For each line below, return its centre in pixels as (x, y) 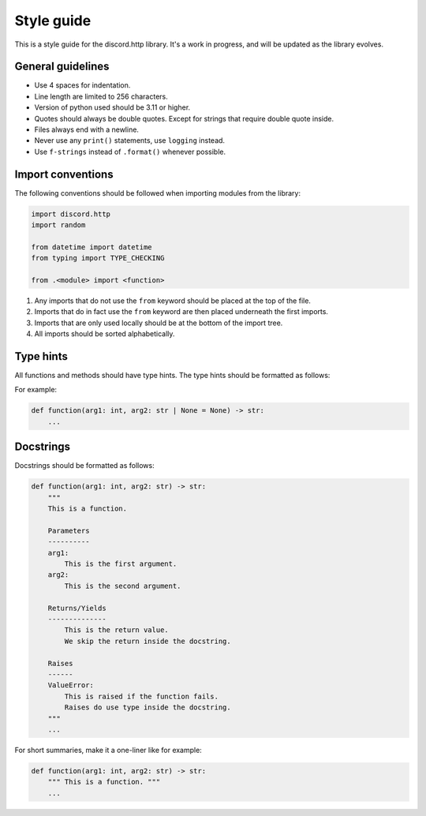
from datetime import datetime (92, 247)
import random (58, 225)
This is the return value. (116, 630)
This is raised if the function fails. (141, 696)
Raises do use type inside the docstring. (148, 707)
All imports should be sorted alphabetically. (105, 334)
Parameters (69, 530)
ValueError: (71, 685)
